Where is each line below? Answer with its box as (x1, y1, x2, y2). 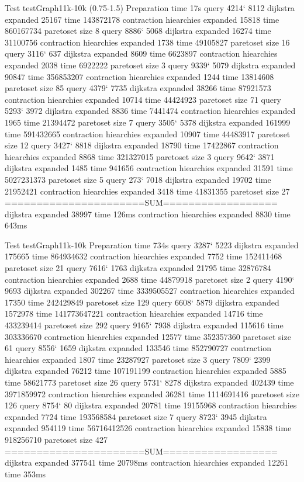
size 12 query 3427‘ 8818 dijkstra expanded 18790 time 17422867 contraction (5, 139, 279, 151)
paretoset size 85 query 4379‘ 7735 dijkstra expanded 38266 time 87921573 (5, 82, 271, 94)
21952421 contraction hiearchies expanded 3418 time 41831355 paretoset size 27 (5, 185, 290, 197)
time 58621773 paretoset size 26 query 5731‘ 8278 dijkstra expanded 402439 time (5, 376, 294, 388)
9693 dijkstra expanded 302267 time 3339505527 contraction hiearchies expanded (5, 285, 295, 297)
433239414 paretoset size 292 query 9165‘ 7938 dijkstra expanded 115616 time (5, 319, 284, 331)
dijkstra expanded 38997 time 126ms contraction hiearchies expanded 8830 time (5, 207, 291, 220)
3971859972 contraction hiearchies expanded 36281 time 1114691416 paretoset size (5, 387, 299, 400)
